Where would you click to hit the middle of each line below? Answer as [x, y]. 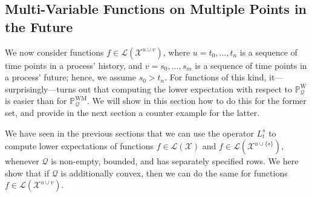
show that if [27, 173]
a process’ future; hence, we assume [70, 77]
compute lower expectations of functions [79, 146]
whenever [22, 161]
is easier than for [36, 101]
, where [177, 52]
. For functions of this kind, [216, 77]
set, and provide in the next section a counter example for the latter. [132, 112]
